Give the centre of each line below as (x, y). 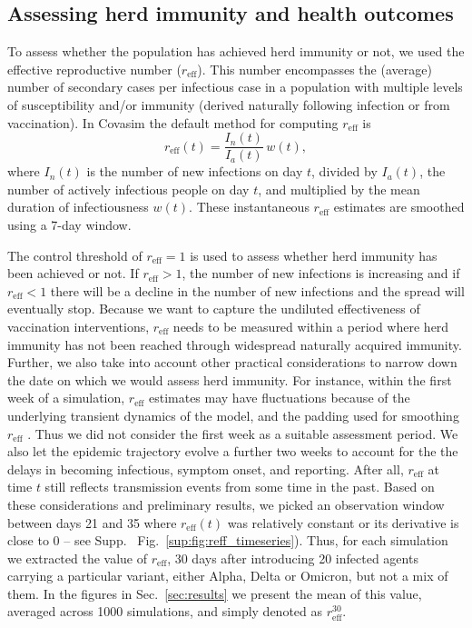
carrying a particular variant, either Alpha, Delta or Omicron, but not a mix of (228, 576)
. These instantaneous (249, 207)
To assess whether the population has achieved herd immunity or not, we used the (236, 51)
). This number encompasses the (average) (315, 69)
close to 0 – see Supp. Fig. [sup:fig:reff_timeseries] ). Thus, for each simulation (228, 540)
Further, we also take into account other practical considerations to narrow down (232, 362)
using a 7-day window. (69, 225)
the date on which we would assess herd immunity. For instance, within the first (230, 379)
